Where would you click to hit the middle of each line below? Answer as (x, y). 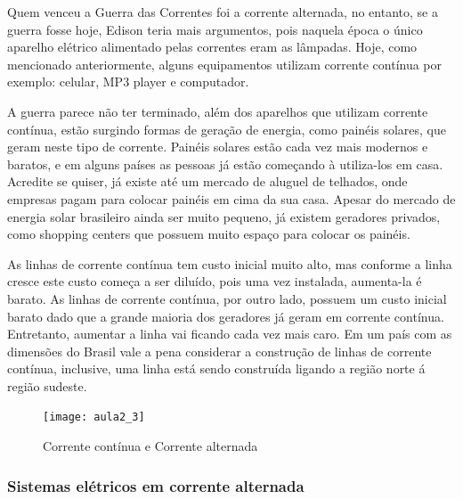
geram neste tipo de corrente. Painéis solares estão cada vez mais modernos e (218, 147)
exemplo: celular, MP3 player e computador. (128, 82)
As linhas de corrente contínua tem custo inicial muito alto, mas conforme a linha (230, 263)
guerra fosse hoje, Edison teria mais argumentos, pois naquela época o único (215, 29)
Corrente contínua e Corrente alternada (150, 446)
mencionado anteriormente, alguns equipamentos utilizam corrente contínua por (225, 64)
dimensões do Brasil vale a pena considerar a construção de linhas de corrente (219, 351)
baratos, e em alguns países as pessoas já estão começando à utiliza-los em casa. (225, 164)
